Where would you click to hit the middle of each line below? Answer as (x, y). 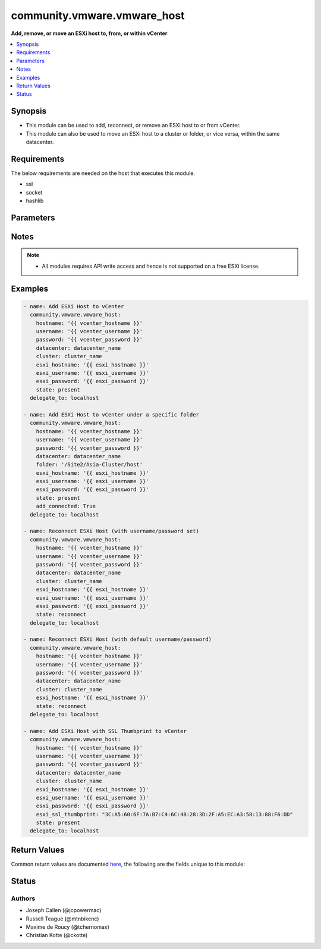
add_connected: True (66, 506)
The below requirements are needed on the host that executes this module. (103, 173)
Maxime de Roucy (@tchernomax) (68, 927)
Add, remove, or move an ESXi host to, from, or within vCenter (89, 33)
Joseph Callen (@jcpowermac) (64, 910)
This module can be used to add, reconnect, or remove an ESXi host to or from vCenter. (133, 126)
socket (34, 192)
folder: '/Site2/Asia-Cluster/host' (89, 465)
